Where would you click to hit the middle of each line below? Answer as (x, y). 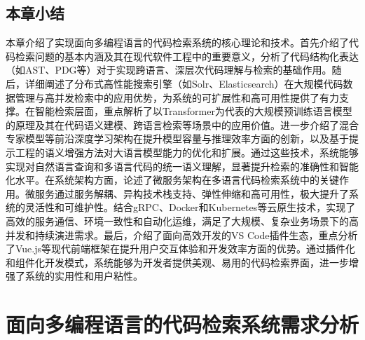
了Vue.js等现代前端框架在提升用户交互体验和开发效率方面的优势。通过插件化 (181, 249)
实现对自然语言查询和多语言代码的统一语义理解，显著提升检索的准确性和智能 (182, 166)
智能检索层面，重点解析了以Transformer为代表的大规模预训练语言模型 (193, 111)
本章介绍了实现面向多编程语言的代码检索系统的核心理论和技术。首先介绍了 (177, 42)
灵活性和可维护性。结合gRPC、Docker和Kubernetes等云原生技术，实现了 (190, 207)
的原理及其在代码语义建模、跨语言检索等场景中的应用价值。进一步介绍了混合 (182, 124)
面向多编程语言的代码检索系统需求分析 (182, 324)
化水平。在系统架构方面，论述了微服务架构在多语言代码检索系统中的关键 (172, 180)
